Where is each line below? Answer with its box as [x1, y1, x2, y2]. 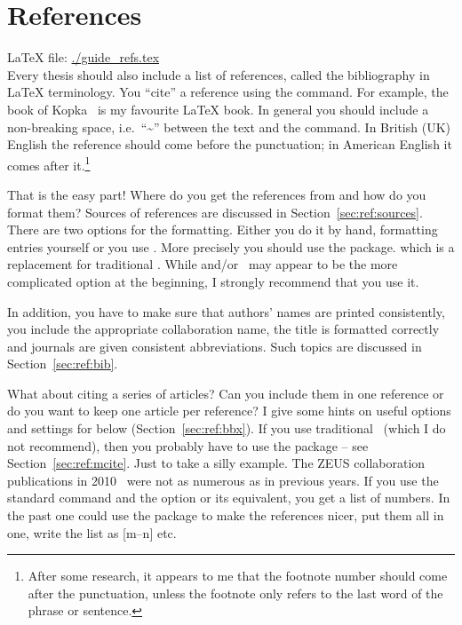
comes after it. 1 [7, 153, 91, 174]
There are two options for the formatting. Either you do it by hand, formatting [7, 220, 438, 239]
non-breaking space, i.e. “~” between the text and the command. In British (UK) [7, 117, 450, 136]
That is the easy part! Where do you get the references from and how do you [7, 185, 426, 203]
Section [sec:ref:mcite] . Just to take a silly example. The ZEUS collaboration [7, 454, 426, 472]
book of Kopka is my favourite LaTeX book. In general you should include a [7, 99, 429, 118]
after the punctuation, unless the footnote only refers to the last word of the [28, 583, 443, 602]
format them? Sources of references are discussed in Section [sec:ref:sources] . [7, 202, 423, 221]
